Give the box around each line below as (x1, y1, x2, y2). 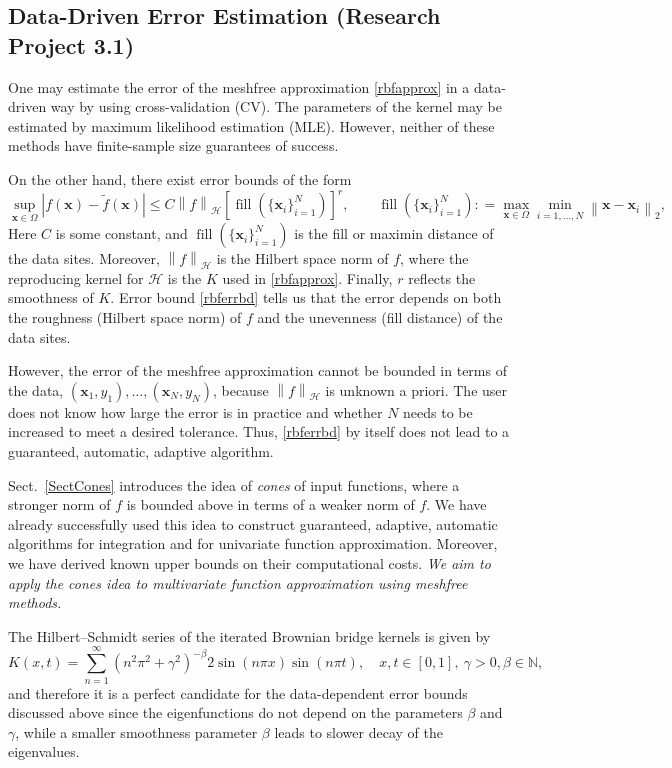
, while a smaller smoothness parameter (15, 721, 258, 742)
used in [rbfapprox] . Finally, (222, 267, 393, 288)
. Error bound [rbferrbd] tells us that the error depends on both (110, 287, 502, 308)
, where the (400, 248, 469, 269)
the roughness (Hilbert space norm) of (8, 307, 242, 328)
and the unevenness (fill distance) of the (257, 307, 503, 328)
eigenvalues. (8, 741, 80, 762)
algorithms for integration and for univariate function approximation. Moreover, (8, 533, 498, 554)
